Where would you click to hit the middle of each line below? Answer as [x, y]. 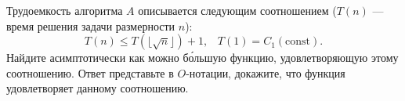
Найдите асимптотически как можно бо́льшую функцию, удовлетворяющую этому [202, 58]
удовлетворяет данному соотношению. [98, 88]
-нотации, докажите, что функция [266, 72]
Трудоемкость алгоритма [65, 10]
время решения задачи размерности [91, 25]
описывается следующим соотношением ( [237, 10]
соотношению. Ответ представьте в [90, 72]
